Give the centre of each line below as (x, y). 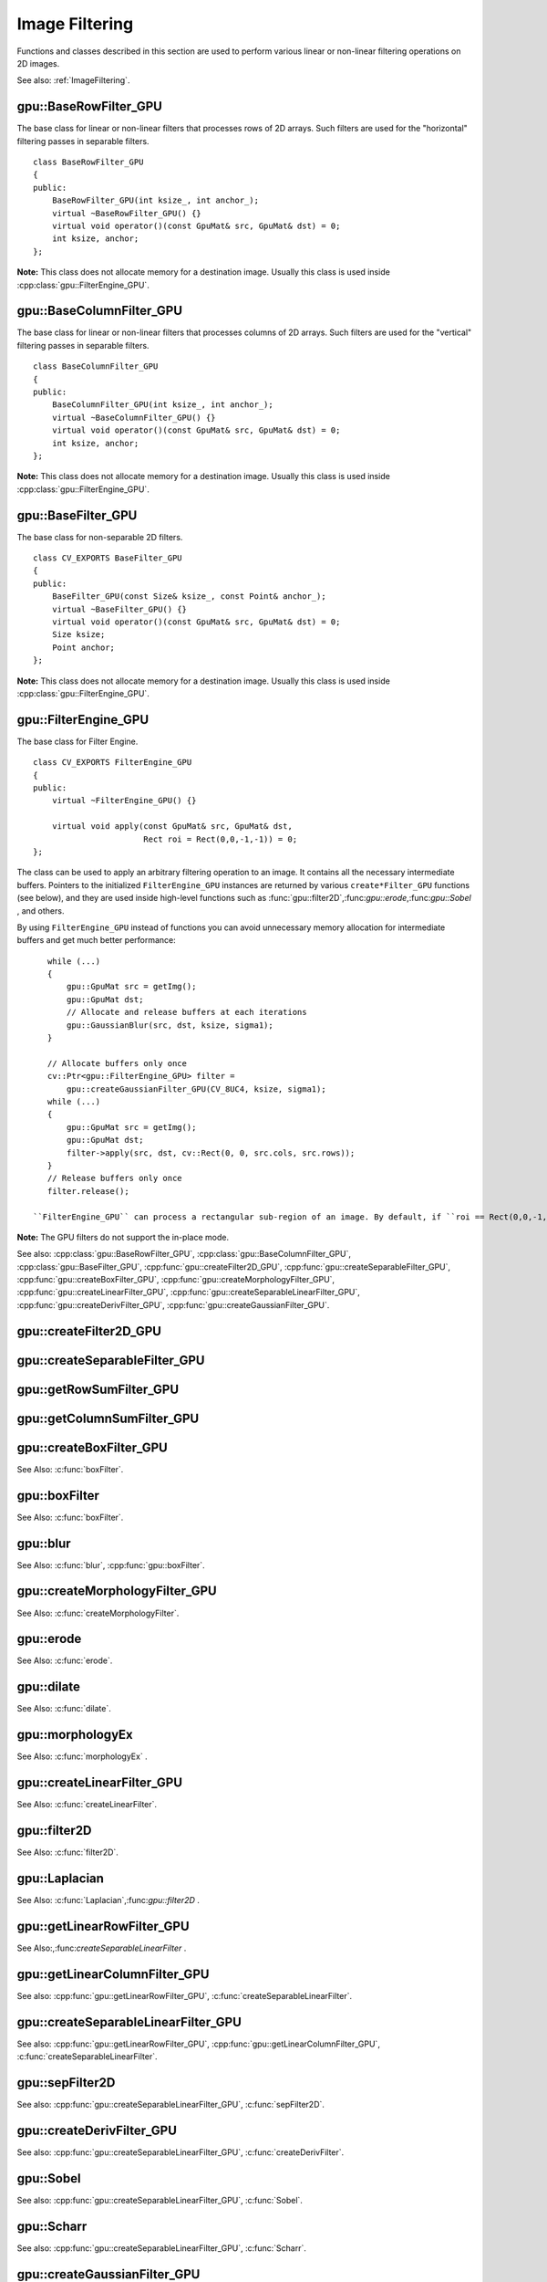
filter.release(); (88, 1191)
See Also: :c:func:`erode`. (65, 1660)
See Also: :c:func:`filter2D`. (67, 1852)
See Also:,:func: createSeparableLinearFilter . (102, 1948)
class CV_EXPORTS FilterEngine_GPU (113, 763)
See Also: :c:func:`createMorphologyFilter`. (98, 1613)
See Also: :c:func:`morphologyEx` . (82, 1756)
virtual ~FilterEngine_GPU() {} (124, 801)
